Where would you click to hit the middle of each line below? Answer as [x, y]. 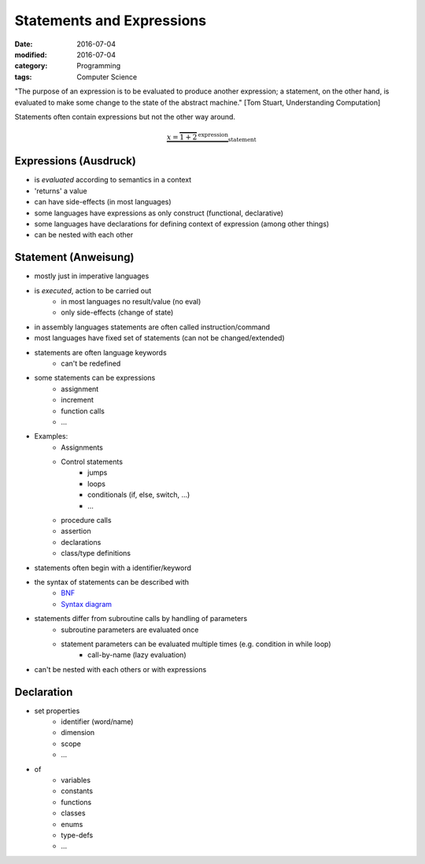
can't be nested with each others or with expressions [120, 669]
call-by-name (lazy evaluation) [137, 655]
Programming [99, 66]
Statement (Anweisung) [74, 257]
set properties [57, 711]
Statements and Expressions [111, 20]
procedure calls [86, 520]
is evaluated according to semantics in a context [113, 180]
